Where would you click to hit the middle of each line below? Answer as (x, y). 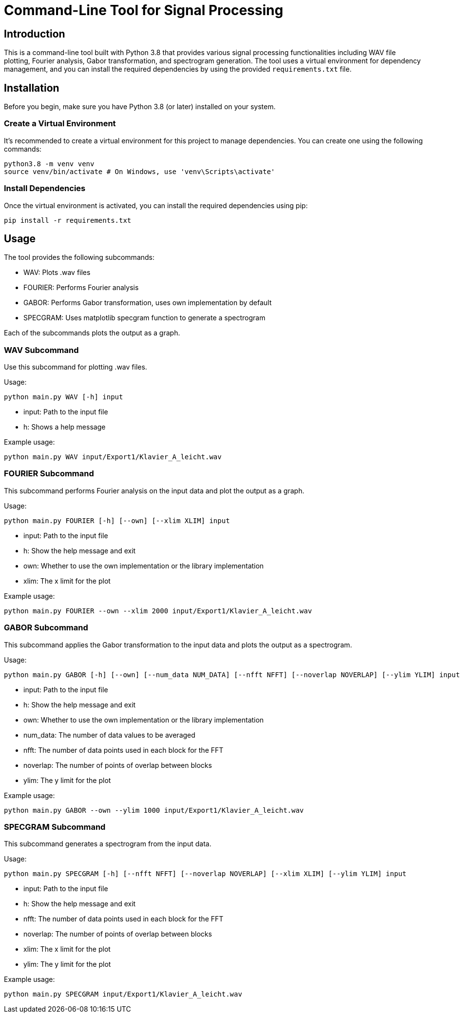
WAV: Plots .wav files (57, 273)
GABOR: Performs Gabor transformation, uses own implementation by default (148, 303)
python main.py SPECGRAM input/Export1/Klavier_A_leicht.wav (123, 994)
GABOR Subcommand (46, 628)
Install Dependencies (45, 188)
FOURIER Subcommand (49, 474)
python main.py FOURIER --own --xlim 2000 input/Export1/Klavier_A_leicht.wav (158, 611)
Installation (32, 88)
